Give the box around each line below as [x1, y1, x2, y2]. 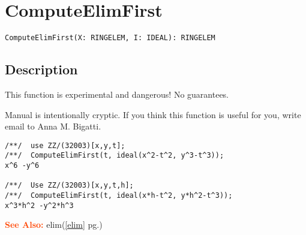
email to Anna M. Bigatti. [5, 120, 101, 132]
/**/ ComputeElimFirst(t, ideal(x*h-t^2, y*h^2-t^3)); [5, 191, 233, 200]
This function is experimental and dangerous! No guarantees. [5, 88, 229, 100]
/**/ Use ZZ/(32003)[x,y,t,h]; [5, 181, 134, 190]
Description [5, 60, 78, 79]
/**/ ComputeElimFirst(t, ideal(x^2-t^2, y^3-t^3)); [5, 151, 224, 160]
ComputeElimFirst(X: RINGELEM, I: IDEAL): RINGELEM [5, 34, 215, 43]
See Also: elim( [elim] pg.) [5, 218, 103, 231]
